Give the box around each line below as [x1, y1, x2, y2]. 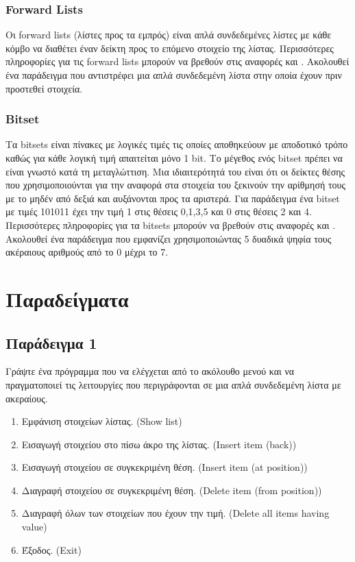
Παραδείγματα [5, 284, 129, 313]
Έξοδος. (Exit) [21, 542, 82, 557]
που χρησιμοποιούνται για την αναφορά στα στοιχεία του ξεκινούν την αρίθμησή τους [5, 178, 346, 192]
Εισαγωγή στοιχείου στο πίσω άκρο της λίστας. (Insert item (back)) [21, 437, 297, 451]
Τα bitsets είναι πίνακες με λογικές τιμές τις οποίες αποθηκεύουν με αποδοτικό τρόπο [5, 137, 348, 151]
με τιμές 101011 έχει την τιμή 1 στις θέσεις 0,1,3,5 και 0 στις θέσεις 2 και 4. [5, 204, 312, 219]
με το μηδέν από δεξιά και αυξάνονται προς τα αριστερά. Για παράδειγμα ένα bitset [5, 191, 340, 205]
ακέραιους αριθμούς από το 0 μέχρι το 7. [5, 245, 169, 259]
